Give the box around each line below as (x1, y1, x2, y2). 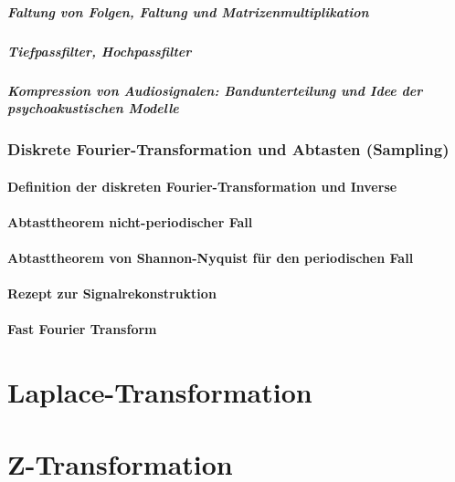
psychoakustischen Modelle (7, 99, 179, 118)
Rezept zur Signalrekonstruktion (7, 284, 217, 303)
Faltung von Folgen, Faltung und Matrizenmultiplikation (7, 2, 369, 21)
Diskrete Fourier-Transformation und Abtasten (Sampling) (7, 138, 450, 161)
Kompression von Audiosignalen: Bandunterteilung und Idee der (7, 80, 423, 100)
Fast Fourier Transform (7, 320, 157, 339)
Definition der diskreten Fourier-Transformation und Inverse (7, 176, 397, 195)
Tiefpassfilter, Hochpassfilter (7, 41, 192, 60)
